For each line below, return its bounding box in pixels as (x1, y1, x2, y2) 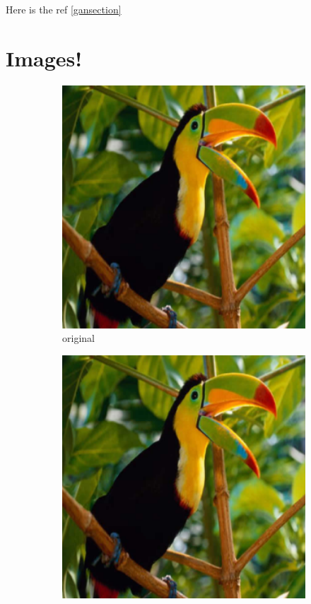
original (62, 331, 95, 345)
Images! (6, 43, 83, 72)
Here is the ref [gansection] (6, 2, 122, 16)
